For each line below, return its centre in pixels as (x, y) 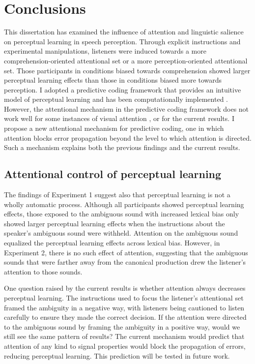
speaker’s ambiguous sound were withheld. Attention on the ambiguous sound (121, 233)
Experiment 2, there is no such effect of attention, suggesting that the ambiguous (126, 252)
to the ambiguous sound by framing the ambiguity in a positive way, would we (122, 326)
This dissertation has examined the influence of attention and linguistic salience (124, 32)
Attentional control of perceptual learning (113, 174)
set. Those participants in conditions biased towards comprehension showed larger (127, 70)
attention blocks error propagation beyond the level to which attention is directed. (128, 137)
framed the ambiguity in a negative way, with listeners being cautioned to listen (124, 307)
